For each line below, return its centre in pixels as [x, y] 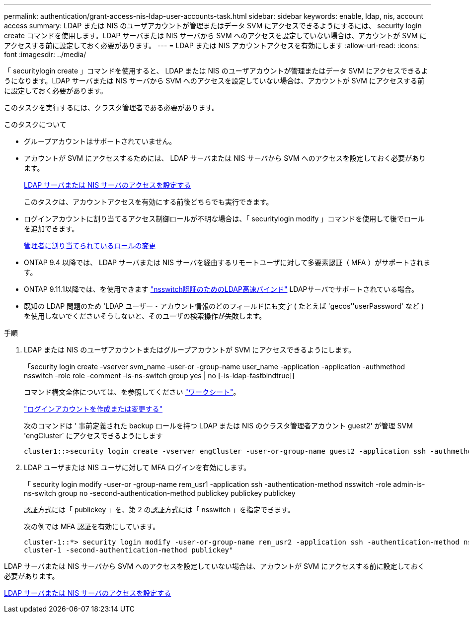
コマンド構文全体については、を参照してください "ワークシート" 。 [132, 392]
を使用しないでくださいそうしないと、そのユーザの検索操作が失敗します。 [145, 316]
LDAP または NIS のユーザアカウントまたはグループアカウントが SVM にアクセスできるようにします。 [190, 350]
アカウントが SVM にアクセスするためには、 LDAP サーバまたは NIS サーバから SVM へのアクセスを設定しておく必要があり [225, 158]
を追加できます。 [51, 229]
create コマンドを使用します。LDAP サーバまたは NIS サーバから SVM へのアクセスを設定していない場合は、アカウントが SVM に [215, 35]
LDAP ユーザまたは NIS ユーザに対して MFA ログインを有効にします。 [137, 467]
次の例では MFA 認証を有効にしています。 [92, 526]
